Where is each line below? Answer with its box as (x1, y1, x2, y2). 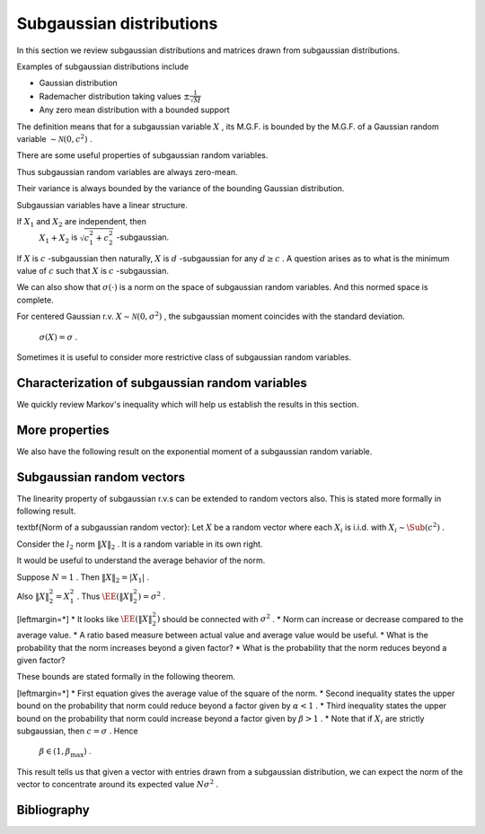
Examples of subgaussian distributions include (16, 61, 189, 72)
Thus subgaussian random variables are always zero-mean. (16, 166, 238, 177)
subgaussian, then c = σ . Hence (16, 725, 138, 736)
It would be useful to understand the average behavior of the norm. (16, 555, 266, 566)
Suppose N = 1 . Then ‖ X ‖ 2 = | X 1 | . (16, 571, 150, 584)
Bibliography (16, 802, 90, 817)
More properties (16, 422, 110, 437)
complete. (16, 294, 54, 305)
